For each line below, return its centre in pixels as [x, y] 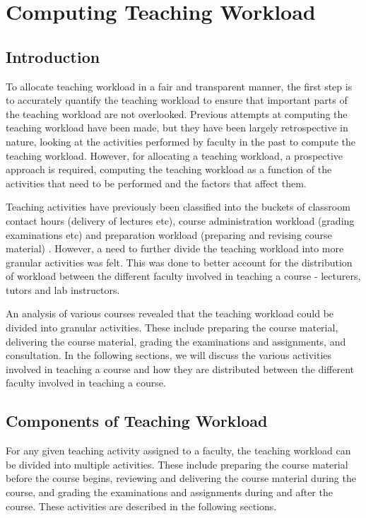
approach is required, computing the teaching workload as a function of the [169, 169]
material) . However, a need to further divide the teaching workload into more [175, 248]
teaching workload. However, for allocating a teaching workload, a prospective [175, 155]
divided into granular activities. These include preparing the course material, [172, 328]
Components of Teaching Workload [137, 421]
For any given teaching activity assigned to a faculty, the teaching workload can [178, 451]
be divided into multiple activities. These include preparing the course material [177, 464]
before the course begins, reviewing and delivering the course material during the [181, 478]
